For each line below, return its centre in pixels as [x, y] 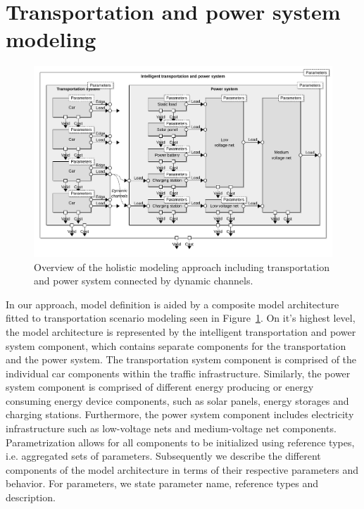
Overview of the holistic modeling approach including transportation [182, 266]
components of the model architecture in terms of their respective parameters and [182, 469]
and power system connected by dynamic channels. [144, 281]
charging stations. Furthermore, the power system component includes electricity [180, 414]
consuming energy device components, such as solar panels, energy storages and [177, 400]
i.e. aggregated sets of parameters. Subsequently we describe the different [163, 456]
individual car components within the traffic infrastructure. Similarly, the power [178, 373]
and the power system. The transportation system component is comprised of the [181, 359]
